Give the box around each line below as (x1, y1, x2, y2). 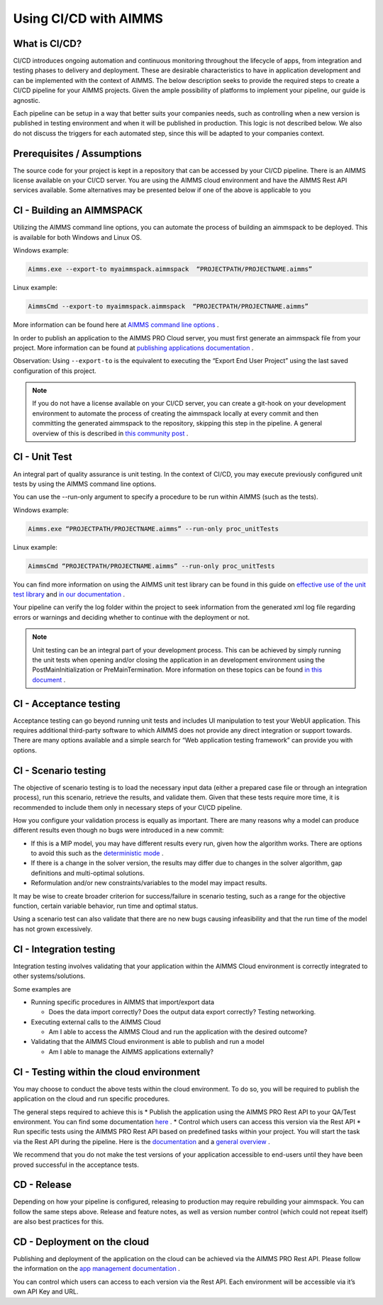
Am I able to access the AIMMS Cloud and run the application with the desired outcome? (48, 1028, 308, 1036)
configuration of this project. (13, 366, 97, 375)
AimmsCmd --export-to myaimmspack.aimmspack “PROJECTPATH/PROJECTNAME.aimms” (28, 302, 309, 311)
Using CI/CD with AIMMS (13, 11, 163, 26)
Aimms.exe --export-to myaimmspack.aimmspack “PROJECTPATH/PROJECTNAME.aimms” (28, 265, 313, 273)
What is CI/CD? (13, 38, 82, 50)
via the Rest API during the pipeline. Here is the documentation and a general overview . (13, 1137, 270, 1145)
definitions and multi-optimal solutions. (30, 869, 145, 877)
